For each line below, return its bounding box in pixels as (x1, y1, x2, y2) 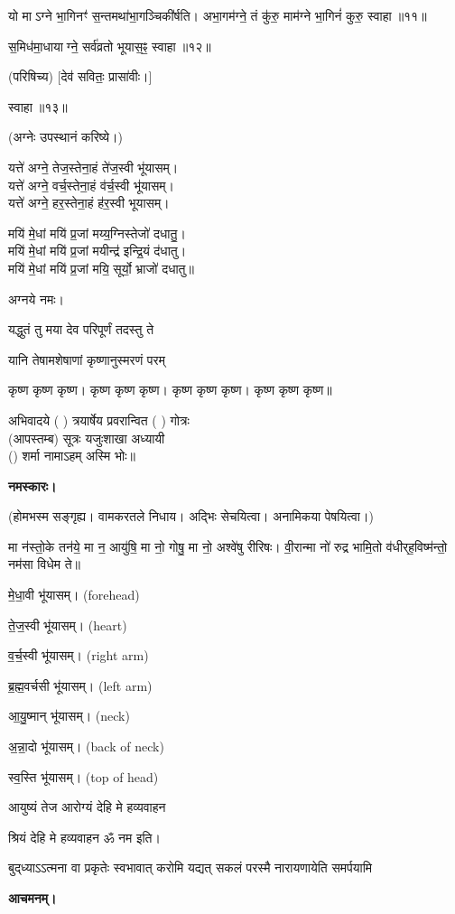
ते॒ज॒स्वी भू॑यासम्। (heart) (8, 615, 127, 634)
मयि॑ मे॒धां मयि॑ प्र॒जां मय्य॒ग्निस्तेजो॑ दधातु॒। (8, 223, 186, 242)
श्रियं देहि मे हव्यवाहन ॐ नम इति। (8, 827, 161, 846)
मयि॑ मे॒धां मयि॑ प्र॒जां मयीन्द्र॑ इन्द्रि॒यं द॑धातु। (8, 241, 187, 260)
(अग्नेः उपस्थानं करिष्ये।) (8, 127, 123, 146)
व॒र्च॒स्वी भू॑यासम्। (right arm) (8, 646, 149, 665)
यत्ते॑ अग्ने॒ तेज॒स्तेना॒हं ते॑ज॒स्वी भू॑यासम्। (8, 157, 179, 176)
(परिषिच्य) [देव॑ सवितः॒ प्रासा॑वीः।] (8, 67, 153, 86)
